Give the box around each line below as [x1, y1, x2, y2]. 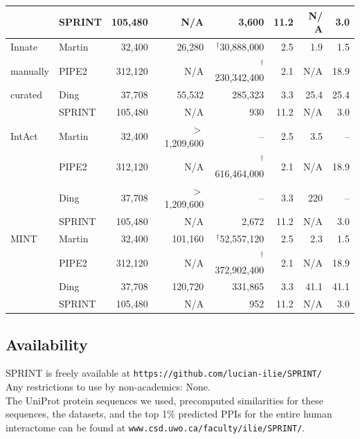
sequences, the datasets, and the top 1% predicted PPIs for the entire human [6, 406, 332, 421]
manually [10, 63, 50, 78]
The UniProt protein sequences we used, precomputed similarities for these [6, 393, 323, 407]
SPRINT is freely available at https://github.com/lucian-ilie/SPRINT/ [6, 366, 322, 380]
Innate [10, 39, 38, 53]
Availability [6, 333, 88, 355]
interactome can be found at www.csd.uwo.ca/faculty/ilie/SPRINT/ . [6, 420, 305, 434]
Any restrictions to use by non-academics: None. [6, 379, 210, 394]
